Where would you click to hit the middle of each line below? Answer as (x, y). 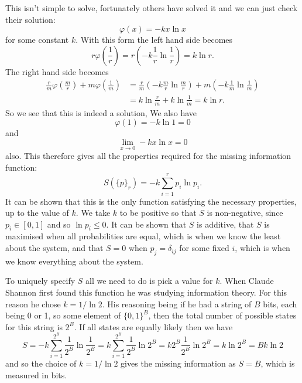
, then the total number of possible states (222, 315)
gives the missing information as (178, 363)
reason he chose (33, 304)
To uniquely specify (40, 281)
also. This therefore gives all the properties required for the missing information (148, 156)
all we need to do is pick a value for (149, 281)
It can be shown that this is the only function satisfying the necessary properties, (151, 201)
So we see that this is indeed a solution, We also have (101, 112)
